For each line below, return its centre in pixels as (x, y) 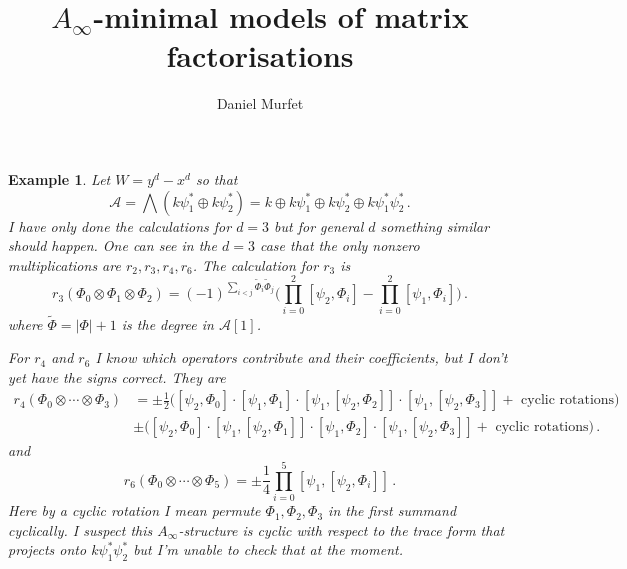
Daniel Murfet (260, 103)
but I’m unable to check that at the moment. (268, 549)
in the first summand (392, 510)
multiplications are (64, 264)
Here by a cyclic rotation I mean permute (134, 510)
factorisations (260, 55)
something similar (435, 225)
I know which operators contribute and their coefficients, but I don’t (301, 357)
